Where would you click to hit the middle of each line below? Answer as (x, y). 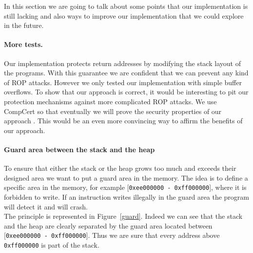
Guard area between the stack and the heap (79, 149)
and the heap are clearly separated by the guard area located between (108, 225)
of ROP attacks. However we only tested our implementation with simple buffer (123, 82)
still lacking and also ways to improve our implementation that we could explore (124, 15)
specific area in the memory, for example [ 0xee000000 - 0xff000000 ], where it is (125, 187)
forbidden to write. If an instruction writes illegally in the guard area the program (126, 196)
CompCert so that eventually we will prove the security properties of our (113, 111)
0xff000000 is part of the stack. (52, 245)
